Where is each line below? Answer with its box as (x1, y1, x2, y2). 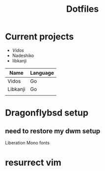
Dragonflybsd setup (5, 107, 89, 118)
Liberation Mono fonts (5, 140, 50, 145)
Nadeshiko (12, 53, 34, 58)
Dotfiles (66, 3, 99, 15)
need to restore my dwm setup (5, 127, 101, 135)
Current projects (5, 31, 74, 42)
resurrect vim (5, 157, 61, 168)
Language (30, 69, 54, 76)
